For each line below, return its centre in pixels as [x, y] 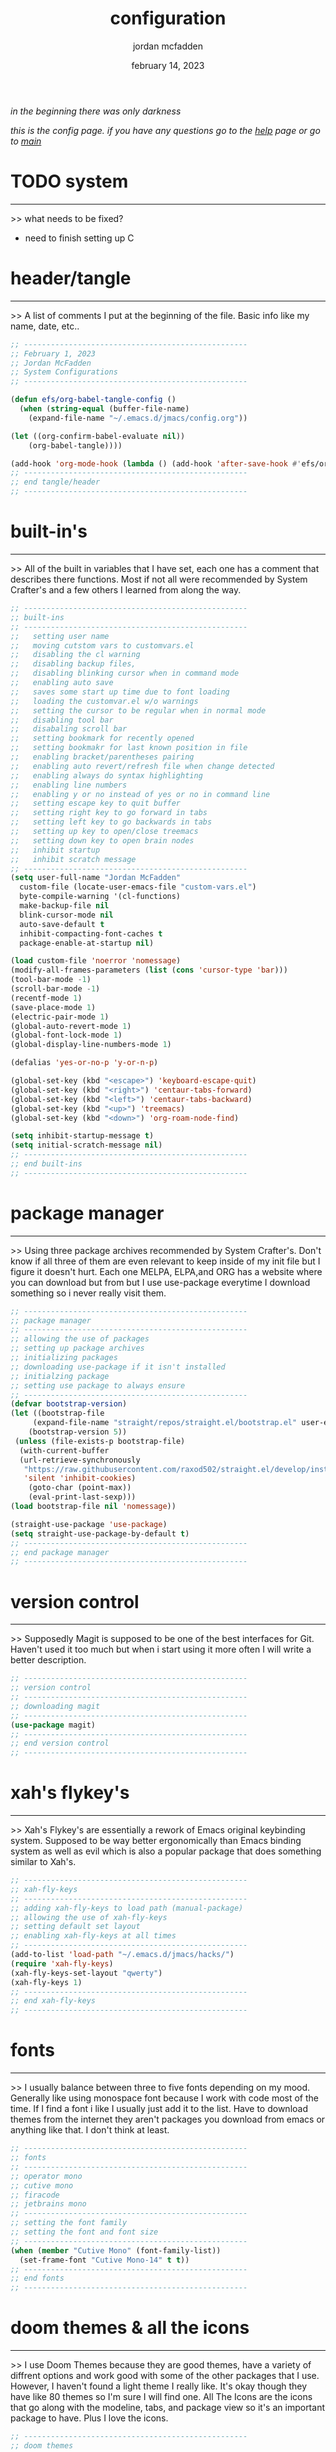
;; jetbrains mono [48, 2204]
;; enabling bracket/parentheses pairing [102, 757]
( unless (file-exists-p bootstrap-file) [100, 1441]
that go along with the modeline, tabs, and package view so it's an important [167, 2408]
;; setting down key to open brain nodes [102, 840]
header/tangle [71, 278]
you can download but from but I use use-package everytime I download [160, 1282]
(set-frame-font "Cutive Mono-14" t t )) [104, 2260]
